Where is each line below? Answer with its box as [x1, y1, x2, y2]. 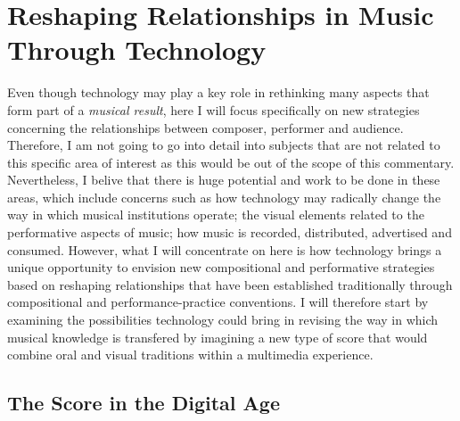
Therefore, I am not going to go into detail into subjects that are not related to [7, 136, 440, 154]
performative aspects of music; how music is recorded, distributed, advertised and [7, 223, 452, 242]
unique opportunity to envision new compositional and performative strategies [7, 258, 435, 277]
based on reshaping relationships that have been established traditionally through [7, 275, 453, 293]
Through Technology [7, 31, 267, 68]
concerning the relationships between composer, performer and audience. [7, 118, 404, 136]
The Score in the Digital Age [7, 389, 280, 417]
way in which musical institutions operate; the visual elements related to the [7, 205, 424, 224]
